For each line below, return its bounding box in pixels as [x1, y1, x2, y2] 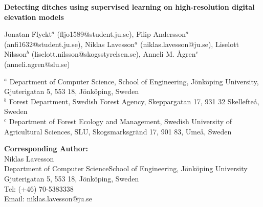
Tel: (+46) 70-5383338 [4, 183, 74, 194]
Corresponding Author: [4, 143, 88, 154]
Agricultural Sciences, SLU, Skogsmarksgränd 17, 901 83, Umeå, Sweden [4, 126, 232, 136]
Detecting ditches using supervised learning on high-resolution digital [4, 2, 255, 12]
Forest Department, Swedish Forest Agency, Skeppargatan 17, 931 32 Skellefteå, [9, 96, 259, 106]
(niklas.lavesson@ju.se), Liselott [140, 38, 239, 49]
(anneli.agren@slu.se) [4, 58, 70, 69]
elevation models [4, 11, 64, 22]
